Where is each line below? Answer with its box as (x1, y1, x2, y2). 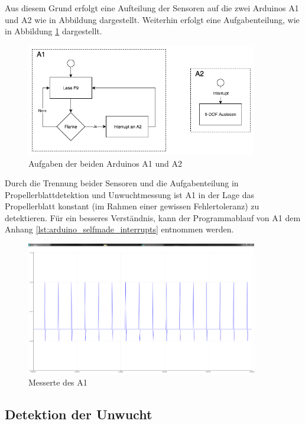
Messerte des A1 (28, 376, 87, 389)
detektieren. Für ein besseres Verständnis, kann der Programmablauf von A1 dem (5, 211, 301, 224)
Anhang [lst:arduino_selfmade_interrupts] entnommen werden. (5, 223, 234, 235)
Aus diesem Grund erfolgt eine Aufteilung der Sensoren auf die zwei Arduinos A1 (5, 2, 299, 14)
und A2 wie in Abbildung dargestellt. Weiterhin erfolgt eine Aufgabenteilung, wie (5, 13, 300, 25)
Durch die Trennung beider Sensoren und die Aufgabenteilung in (5, 177, 239, 189)
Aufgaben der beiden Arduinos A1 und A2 (28, 157, 182, 169)
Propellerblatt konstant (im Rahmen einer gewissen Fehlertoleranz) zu (5, 200, 259, 212)
